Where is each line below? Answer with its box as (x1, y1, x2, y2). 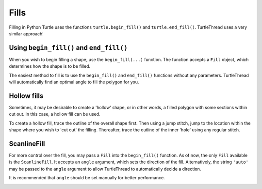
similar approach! (9, 31, 44, 36)
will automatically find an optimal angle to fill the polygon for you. (9, 79, 139, 85)
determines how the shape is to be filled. (9, 63, 91, 69)
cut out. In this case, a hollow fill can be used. (9, 111, 100, 117)
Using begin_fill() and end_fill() (9, 44, 128, 52)
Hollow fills (9, 92, 44, 100)
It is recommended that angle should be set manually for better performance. (9, 175, 165, 181)
